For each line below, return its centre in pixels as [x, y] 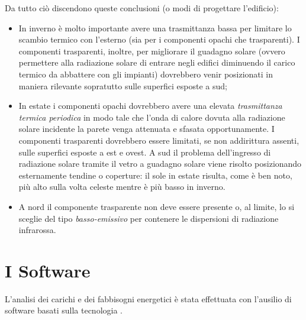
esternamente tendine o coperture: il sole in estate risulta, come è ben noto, [155, 175]
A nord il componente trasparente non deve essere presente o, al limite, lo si [157, 206]
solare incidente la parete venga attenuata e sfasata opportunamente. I [146, 129]
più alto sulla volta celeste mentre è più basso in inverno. [122, 187]
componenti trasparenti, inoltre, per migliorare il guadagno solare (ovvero [152, 51]
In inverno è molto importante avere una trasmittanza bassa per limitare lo [155, 28]
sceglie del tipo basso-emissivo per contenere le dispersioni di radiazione [149, 218]
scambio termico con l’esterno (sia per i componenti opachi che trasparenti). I [159, 39]
